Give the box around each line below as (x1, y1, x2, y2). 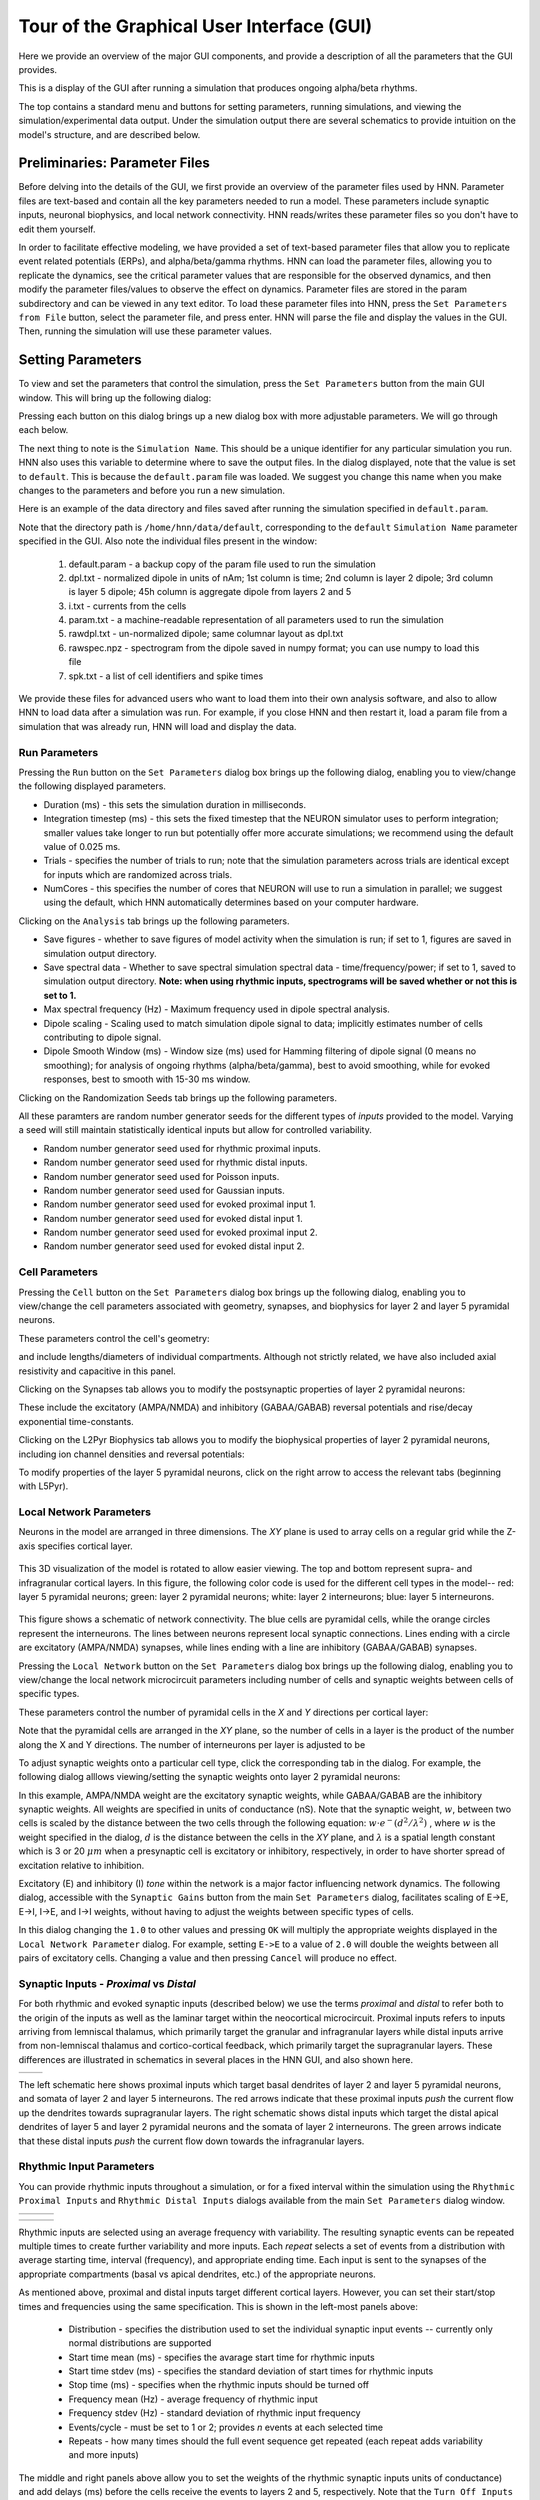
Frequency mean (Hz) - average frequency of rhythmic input (68, 2393, 319, 2405)
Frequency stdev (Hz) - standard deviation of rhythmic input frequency (68, 2407, 361, 2419)
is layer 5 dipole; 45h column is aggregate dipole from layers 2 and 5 (68, 586, 352, 598)
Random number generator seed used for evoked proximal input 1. (43, 1198, 317, 1210)
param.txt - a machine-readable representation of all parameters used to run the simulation (68, 614, 444, 626)
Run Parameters (18, 745, 99, 759)
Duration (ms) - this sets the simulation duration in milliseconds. (43, 798, 307, 810)
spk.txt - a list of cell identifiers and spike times (68, 670, 264, 682)
